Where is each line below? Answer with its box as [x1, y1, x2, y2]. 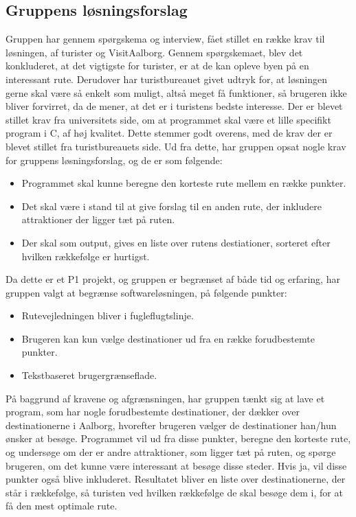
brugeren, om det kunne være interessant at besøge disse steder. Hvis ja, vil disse [5, 458, 347, 472]
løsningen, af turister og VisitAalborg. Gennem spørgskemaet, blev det [5, 45, 303, 59]
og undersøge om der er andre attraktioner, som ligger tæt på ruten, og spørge [5, 445, 336, 459]
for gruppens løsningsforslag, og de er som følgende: [5, 152, 223, 167]
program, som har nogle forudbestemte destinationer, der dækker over [5, 404, 300, 419]
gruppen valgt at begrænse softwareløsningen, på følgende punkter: [5, 285, 287, 299]
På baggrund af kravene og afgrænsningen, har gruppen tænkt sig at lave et [5, 391, 325, 405]
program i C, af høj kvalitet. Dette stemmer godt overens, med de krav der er [5, 126, 333, 140]
